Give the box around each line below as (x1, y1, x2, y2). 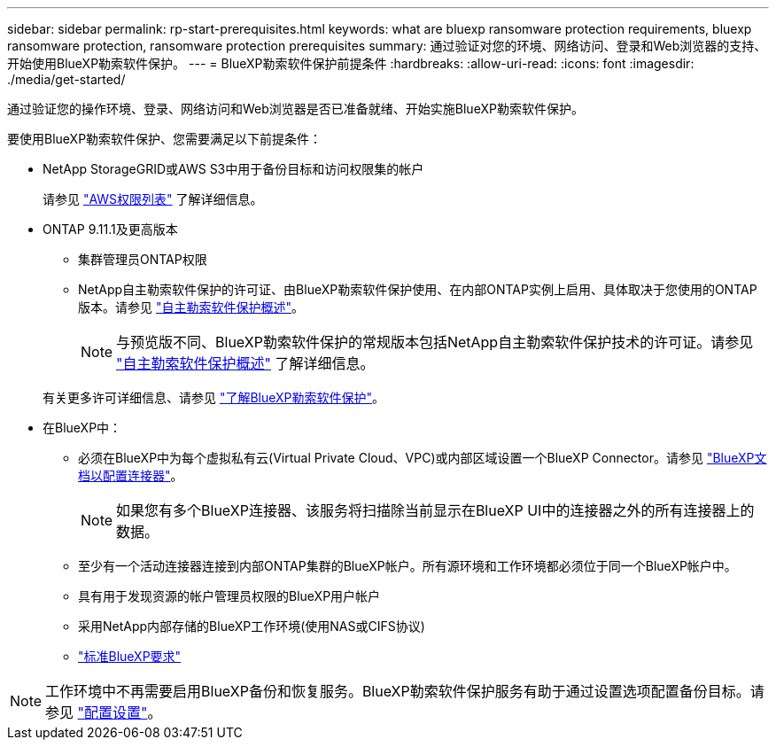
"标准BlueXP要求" (78, 649, 182, 664)
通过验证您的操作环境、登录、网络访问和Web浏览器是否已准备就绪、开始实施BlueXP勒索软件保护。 (7, 101, 584, 116)
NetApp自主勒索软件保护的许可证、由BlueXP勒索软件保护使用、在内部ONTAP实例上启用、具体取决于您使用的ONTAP (78, 282, 757, 297)
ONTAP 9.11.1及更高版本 (43, 222, 178, 237)
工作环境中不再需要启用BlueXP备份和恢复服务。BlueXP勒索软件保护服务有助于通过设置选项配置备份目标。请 (45, 682, 764, 700)
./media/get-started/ (7, 72, 126, 87)
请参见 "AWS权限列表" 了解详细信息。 (43, 191, 263, 206)
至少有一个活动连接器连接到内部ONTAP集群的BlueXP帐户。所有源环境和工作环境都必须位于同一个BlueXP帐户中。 (78, 558, 737, 573)
